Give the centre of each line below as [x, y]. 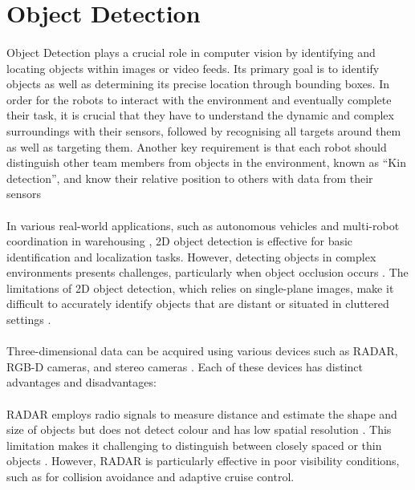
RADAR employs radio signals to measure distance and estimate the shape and [202, 413]
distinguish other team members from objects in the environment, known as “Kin [206, 162]
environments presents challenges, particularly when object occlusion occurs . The [207, 272]
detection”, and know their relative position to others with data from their [190, 178]
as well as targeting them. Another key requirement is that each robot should [197, 146]
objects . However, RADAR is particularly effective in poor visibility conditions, [203, 461]
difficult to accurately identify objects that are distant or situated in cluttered [198, 304]
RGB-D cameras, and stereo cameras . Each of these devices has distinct [185, 366]
